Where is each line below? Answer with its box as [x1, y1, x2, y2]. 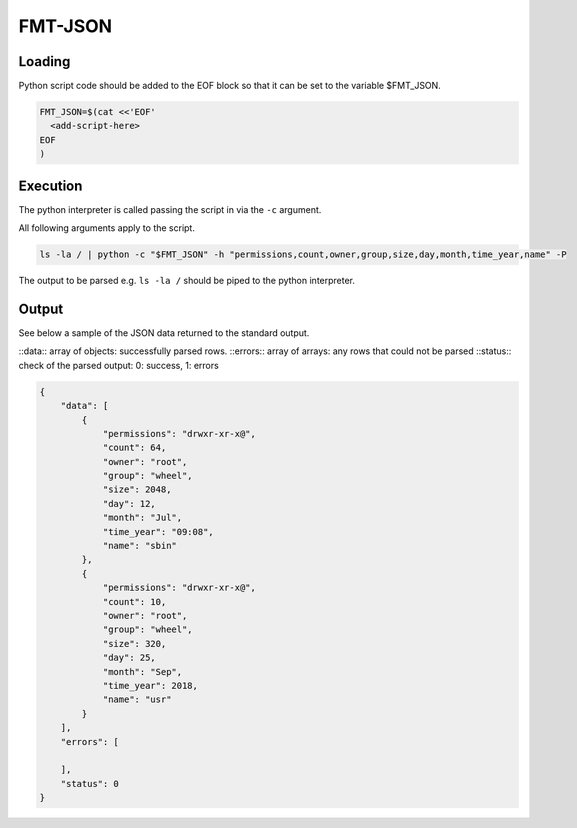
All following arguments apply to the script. [18, 222, 195, 234]
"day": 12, [102, 498, 157, 509]
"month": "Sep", [102, 666, 183, 677]
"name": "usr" [102, 694, 172, 705]
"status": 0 [60, 778, 120, 789]
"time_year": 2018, [102, 680, 199, 691]
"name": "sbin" [102, 540, 177, 552]
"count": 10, [102, 596, 167, 607]
